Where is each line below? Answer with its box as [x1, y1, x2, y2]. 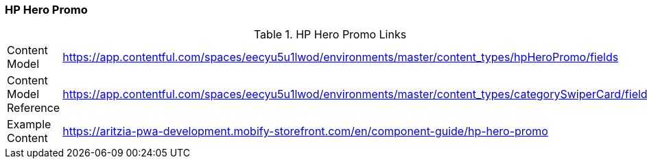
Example [7, 117, 51, 132]
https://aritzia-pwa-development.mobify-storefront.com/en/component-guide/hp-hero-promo [62, 124, 548, 139]
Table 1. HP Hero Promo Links [253, 27, 407, 42]
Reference [7, 101, 60, 115]
